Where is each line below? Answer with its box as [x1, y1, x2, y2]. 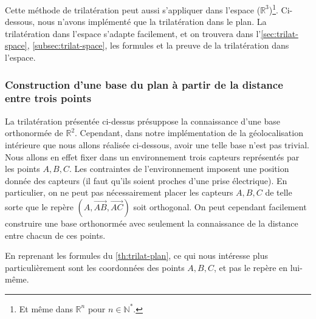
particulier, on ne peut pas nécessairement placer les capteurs [5, 186, 233, 199]
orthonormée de [5, 126, 63, 139]
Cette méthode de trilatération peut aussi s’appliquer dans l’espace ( [5, 3, 261, 16]
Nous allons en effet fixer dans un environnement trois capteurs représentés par [5, 150, 300, 163]
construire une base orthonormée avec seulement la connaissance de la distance [5, 216, 298, 229]
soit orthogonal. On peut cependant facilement [133, 200, 307, 213]
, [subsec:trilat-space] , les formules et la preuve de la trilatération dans [27, 39, 289, 52]
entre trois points [5, 91, 92, 106]
